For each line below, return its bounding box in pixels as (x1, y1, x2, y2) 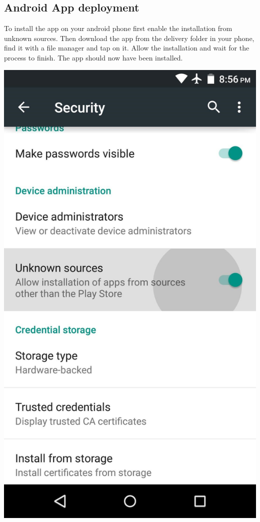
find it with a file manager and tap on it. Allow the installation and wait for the (4, 42, 249, 53)
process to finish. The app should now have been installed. (4, 52, 183, 62)
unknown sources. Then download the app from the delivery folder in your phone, (4, 32, 254, 43)
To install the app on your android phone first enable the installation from (4, 23, 232, 33)
